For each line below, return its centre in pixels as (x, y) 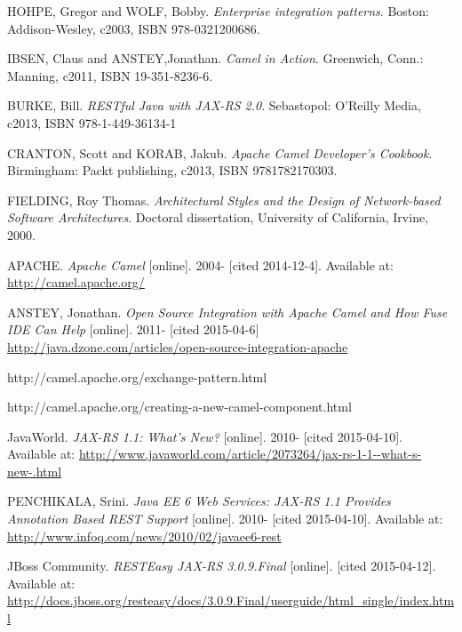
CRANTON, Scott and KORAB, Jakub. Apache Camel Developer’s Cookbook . (220, 152)
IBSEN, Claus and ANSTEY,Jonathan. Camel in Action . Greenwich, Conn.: (215, 58)
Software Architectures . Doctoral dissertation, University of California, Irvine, (218, 217)
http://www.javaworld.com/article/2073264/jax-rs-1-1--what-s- (250, 454)
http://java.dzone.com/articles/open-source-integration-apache (178, 346)
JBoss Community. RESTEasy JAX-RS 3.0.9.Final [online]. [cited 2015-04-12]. (222, 566)
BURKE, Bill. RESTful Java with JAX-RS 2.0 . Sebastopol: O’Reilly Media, (214, 105)
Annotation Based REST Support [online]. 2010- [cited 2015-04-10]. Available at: (225, 519)
